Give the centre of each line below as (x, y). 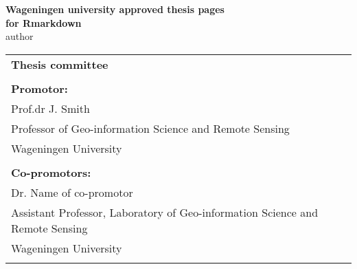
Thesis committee (60, 64)
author (20, 36)
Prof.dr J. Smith (50, 108)
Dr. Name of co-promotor (72, 192)
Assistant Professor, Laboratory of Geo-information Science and (165, 212)
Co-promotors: (51, 172)
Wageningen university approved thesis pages (115, 9)
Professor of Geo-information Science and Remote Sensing (150, 128)
